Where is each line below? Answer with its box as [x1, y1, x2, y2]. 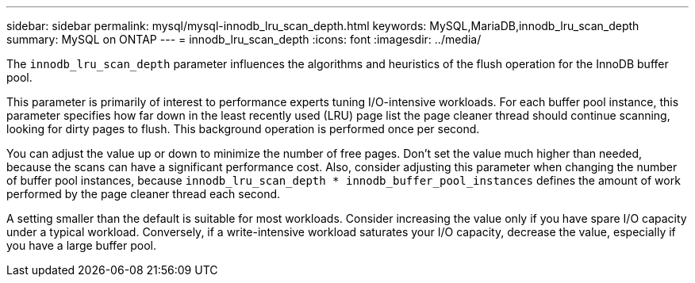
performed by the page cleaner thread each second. [6, 187, 281, 201]
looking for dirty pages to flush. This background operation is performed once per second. [6, 122, 480, 136]
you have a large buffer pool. [6, 239, 157, 252]
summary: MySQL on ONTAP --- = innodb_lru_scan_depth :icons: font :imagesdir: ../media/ [6, 33, 482, 46]
